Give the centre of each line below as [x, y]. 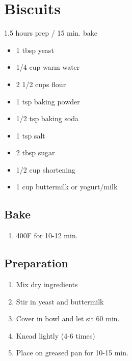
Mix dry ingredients [47, 284]
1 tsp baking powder [48, 101]
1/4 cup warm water [48, 67]
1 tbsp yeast [35, 50]
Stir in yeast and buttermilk [60, 301]
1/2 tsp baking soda [47, 118]
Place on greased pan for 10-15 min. [72, 353]
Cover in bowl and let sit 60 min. [68, 318]
